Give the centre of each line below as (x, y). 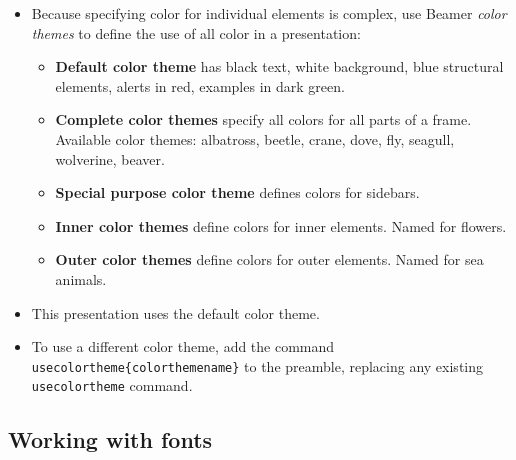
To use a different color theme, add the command (183, 346)
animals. (81, 278)
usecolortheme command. (112, 385)
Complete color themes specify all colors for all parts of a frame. (263, 119)
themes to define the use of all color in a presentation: (196, 32)
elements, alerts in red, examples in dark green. (200, 85)
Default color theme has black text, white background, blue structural (279, 66)
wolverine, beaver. (110, 158)
